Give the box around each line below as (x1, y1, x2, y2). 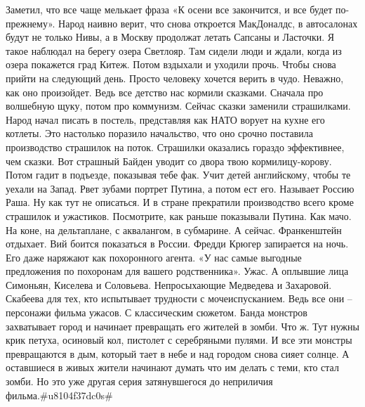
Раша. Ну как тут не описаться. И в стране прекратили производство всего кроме (6, 195, 354, 209)
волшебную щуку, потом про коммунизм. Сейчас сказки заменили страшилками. (6, 98, 351, 113)
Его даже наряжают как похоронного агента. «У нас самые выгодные (6, 250, 302, 264)
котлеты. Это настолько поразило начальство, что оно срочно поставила (6, 126, 313, 141)
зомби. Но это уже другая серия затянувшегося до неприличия (6, 374, 273, 389)
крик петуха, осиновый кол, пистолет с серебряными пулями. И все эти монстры (6, 332, 352, 347)
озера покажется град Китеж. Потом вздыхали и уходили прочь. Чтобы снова (6, 57, 336, 72)
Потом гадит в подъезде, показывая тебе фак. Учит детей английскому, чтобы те (6, 167, 351, 182)
